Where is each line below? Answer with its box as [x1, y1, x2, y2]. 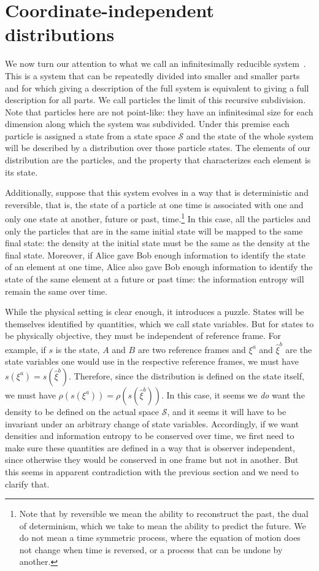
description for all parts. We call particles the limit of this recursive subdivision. [5, 93, 306, 106]
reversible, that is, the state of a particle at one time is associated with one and [5, 198, 304, 211]
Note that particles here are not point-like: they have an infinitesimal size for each [5, 105, 313, 118]
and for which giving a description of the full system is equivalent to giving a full [5, 81, 309, 94]
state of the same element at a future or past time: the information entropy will [5, 273, 304, 285]
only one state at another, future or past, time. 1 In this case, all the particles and [5, 211, 311, 225]
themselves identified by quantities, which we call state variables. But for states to [5, 317, 314, 330]
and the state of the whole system [186, 129, 313, 142]
